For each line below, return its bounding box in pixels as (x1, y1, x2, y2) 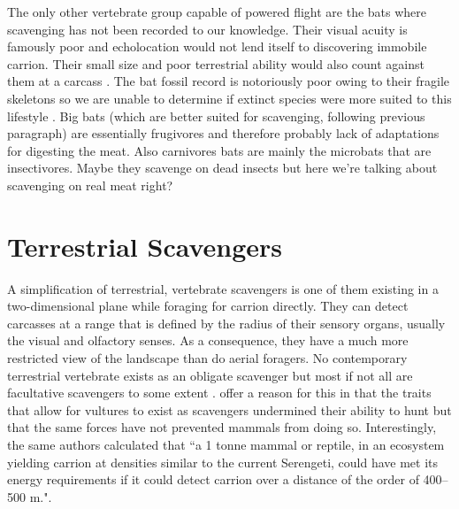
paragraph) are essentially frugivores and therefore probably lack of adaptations (7, 124, 440, 143)
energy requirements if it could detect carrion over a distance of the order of (7, 470, 419, 489)
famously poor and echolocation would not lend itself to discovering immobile (7, 37, 427, 56)
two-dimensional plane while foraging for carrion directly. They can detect (7, 297, 409, 315)
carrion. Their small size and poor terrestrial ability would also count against (7, 54, 425, 73)
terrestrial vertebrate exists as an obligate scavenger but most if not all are (7, 366, 413, 384)
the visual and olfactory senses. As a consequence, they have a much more (7, 331, 409, 350)
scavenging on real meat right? (7, 175, 173, 194)
